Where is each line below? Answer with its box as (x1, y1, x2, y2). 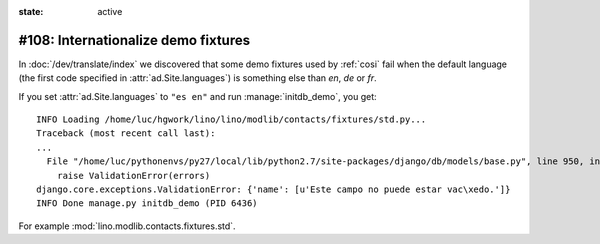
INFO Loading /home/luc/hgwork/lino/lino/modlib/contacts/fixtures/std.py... (36, 114, 427, 125)
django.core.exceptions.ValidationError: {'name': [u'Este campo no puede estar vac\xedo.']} (36, 184, 511, 195)
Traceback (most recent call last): (36, 128, 216, 139)
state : (18, 6, 44, 17)
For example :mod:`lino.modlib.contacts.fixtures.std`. (18, 220, 236, 232)
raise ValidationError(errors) (56, 170, 211, 181)
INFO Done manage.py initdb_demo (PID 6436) (36, 198, 259, 209)
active (97, 6, 123, 17)
